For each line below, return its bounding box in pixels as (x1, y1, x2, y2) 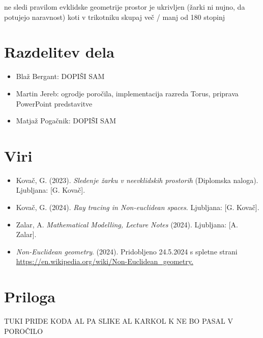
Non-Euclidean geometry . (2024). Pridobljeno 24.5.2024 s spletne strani (16, 246, 238, 256)
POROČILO (4, 325, 43, 336)
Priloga (4, 286, 55, 307)
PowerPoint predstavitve (16, 98, 93, 109)
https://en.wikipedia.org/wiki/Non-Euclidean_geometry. (16, 256, 193, 267)
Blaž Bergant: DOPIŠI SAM (16, 71, 105, 82)
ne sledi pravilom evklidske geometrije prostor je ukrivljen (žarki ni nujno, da (4, 2, 245, 12)
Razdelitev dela (4, 41, 114, 62)
